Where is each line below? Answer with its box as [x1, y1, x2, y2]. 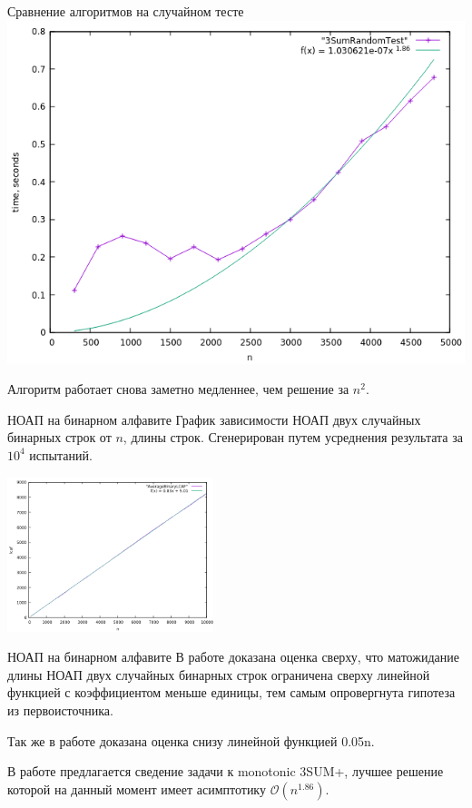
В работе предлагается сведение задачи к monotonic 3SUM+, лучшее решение [7, 762, 444, 781]
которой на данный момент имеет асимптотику [7, 779, 266, 798]
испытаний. [29, 445, 93, 464]
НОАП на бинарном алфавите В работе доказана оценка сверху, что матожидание [7, 647, 459, 666]
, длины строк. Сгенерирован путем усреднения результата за [123, 428, 463, 447]
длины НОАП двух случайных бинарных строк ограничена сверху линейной [7, 665, 430, 684]
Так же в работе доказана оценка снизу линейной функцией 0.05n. [7, 731, 375, 750]
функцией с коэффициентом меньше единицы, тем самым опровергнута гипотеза [7, 683, 456, 702]
